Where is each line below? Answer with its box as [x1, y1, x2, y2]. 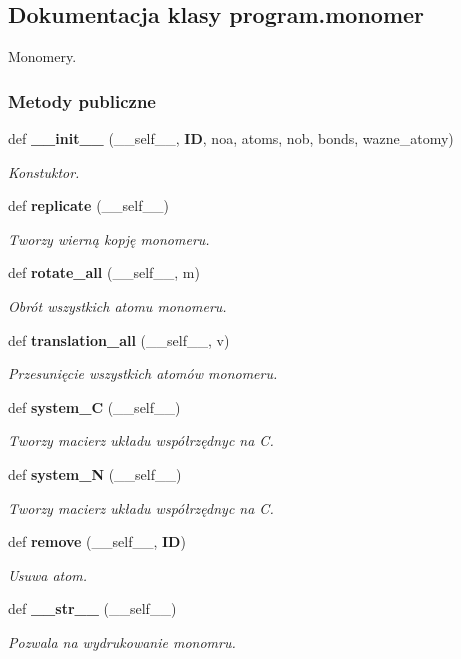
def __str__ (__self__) [8, 598, 177, 619]
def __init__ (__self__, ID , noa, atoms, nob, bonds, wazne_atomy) [8, 128, 454, 149]
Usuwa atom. [8, 564, 88, 585]
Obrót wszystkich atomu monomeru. [8, 295, 227, 316]
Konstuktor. [8, 161, 80, 182]
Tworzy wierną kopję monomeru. [8, 228, 210, 249]
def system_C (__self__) [8, 396, 181, 417]
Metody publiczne [8, 88, 156, 113]
